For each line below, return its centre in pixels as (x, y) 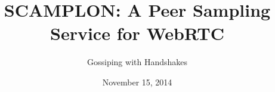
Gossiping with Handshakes (137, 62)
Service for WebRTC (137, 33)
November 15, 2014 (137, 82)
